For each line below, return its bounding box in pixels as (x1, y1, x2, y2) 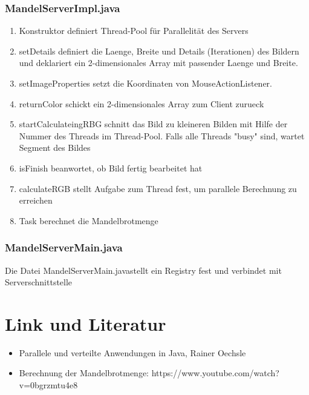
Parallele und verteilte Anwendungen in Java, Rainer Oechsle (19, 346, 246, 359)
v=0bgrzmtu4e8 (19, 379, 78, 391)
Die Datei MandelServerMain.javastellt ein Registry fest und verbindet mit (5, 264, 282, 276)
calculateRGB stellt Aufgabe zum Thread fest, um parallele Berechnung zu (19, 182, 297, 194)
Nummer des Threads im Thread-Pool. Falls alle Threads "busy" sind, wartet (19, 129, 305, 142)
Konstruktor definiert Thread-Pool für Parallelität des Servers (19, 24, 249, 37)
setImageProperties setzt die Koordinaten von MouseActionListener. (19, 77, 272, 89)
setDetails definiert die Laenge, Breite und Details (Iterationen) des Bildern (19, 44, 299, 57)
